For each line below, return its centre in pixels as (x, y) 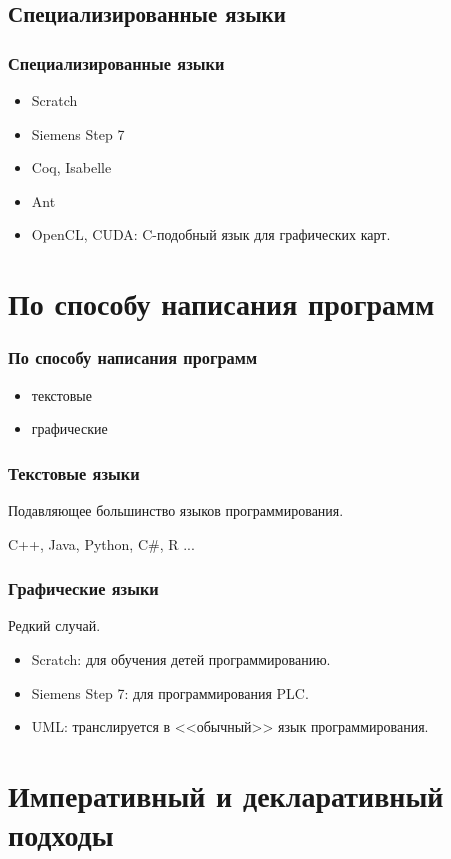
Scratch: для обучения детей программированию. (181, 658)
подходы (61, 834)
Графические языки (83, 588)
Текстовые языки (74, 472)
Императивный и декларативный (226, 794)
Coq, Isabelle (71, 167)
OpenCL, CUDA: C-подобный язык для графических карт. (211, 234)
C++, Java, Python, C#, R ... (101, 543)
